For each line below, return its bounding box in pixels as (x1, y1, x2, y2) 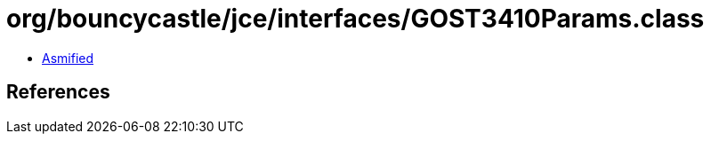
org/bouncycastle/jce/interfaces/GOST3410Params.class (6, 4, 705, 34)
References (6, 81, 110, 104)
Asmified (42, 50, 94, 66)
